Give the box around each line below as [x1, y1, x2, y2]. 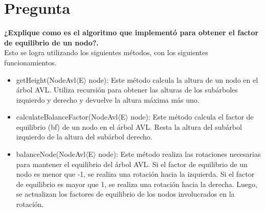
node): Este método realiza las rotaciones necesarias [98, 149, 261, 159]
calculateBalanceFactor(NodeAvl [16, 111, 118, 122]
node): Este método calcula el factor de [130, 111, 254, 122]
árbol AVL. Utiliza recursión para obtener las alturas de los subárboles [16, 84, 238, 95]
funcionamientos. [4, 57, 57, 67]
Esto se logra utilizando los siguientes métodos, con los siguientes [4, 47, 208, 58]
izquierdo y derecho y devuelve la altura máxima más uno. [16, 94, 200, 105]
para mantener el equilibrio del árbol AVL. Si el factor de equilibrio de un [16, 158, 248, 169]
